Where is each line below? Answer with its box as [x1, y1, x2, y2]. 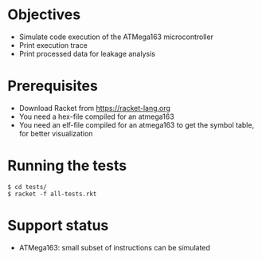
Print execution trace [18, 40, 88, 49]
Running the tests [7, 157, 127, 175]
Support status [7, 217, 109, 234]
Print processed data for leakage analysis [18, 49, 156, 58]
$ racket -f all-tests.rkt [7, 190, 97, 198]
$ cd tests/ [7, 183, 47, 191]
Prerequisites [7, 77, 99, 95]
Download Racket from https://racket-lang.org [18, 103, 170, 112]
